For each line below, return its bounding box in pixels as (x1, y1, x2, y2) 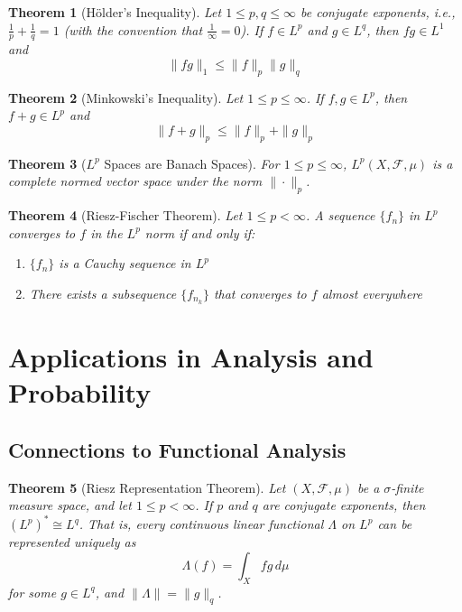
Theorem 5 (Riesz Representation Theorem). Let (8, 478, 286, 496)
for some (8, 582, 57, 601)
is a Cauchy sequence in (59, 254, 191, 273)
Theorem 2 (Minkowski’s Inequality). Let (8, 88, 244, 107)
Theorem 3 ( (8, 153, 87, 172)
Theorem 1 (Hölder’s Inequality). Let (8, 3, 222, 21)
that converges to (213, 283, 307, 302)
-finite (391, 478, 424, 496)
